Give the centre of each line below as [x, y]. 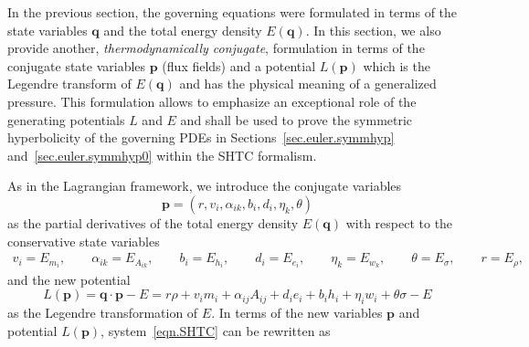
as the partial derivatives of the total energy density [153, 222]
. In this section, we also [373, 30]
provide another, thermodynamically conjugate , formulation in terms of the [216, 48]
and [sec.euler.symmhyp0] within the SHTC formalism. [162, 155]
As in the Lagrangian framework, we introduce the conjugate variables [205, 186]
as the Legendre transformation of [103, 312]
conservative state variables [84, 241]
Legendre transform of [69, 84]
